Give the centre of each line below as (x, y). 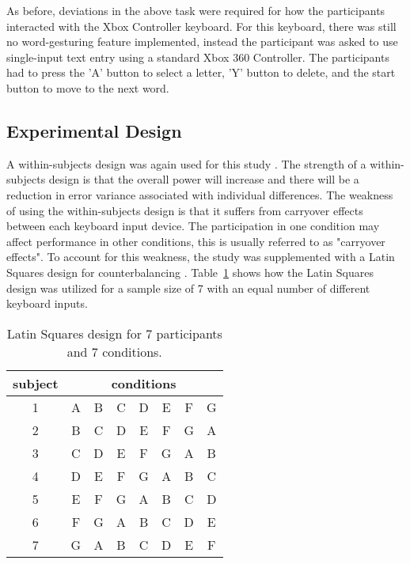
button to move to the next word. (88, 87)
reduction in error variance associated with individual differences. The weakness (200, 194)
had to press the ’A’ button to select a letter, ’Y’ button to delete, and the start (201, 72)
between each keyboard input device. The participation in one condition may (193, 226)
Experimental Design (94, 130)
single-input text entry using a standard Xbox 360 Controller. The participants (198, 57)
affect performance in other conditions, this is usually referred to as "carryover (196, 241)
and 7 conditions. (114, 351)
